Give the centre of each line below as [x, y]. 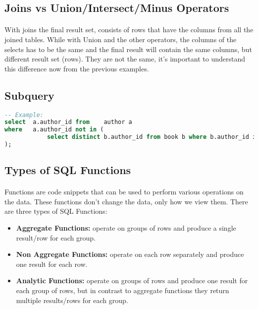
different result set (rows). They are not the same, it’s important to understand [125, 59]
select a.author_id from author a [68, 122]
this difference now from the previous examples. [77, 68]
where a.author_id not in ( [54, 130]
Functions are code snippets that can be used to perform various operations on [124, 192]
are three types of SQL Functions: [56, 211]
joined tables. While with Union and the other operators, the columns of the [121, 39]
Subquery [29, 95]
